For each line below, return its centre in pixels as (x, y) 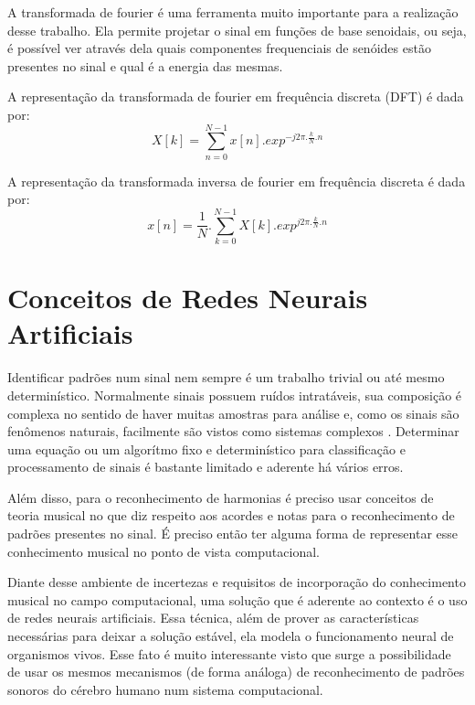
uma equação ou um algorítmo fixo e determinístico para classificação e (206, 449)
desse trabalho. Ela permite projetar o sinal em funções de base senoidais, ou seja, (237, 30)
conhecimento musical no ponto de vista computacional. (164, 551)
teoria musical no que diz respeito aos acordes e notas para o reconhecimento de (231, 515)
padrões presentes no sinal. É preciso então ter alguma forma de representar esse (233, 534)
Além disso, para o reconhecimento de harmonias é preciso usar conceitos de (221, 497)
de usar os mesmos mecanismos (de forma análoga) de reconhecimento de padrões (236, 672)
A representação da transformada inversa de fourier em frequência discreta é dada (237, 181)
